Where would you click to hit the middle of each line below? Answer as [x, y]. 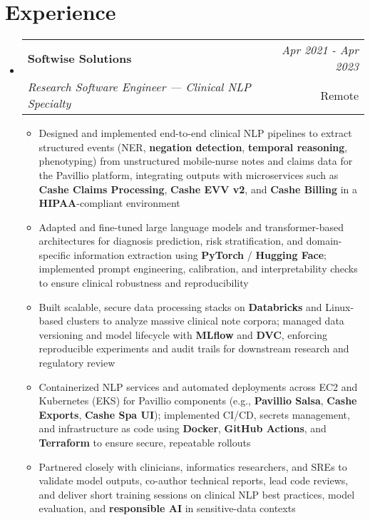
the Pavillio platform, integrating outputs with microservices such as [189, 174]
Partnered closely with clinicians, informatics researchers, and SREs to [193, 466]
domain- [324, 241]
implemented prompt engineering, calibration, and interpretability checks [198, 269]
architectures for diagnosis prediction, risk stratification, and [171, 241]
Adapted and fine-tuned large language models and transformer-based [191, 226]
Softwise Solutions [79, 58]
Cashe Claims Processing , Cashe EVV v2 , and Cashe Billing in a [198, 189]
